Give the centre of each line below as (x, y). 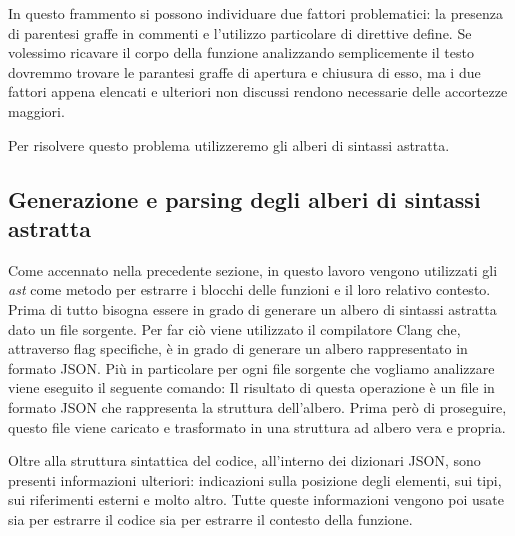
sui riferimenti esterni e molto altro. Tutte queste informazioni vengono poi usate (256, 499)
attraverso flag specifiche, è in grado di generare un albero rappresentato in (238, 348)
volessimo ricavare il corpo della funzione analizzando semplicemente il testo (241, 52)
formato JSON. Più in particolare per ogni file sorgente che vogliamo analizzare (251, 367)
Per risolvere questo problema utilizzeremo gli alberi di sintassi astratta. (229, 144)
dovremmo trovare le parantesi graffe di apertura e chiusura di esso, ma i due (244, 71)
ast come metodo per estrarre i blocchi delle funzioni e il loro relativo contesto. (249, 289)
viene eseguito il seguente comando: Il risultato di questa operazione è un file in (251, 387)
